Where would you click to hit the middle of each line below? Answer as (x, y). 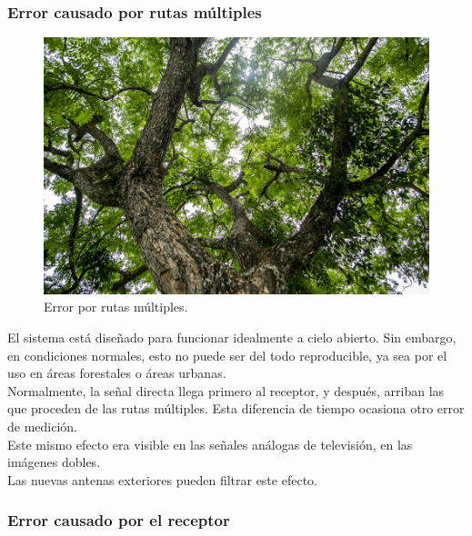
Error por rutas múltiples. (116, 307)
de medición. (42, 427)
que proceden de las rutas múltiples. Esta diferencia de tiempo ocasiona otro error (236, 408)
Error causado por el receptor (119, 520)
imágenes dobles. (54, 462)
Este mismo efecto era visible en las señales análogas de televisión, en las (210, 444)
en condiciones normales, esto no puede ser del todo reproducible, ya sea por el (227, 355)
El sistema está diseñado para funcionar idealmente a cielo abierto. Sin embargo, (232, 337)
